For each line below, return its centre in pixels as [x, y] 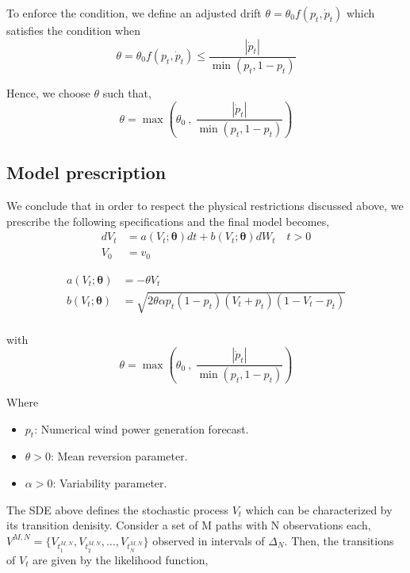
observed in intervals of [209, 540]
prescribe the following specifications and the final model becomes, [168, 221]
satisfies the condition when [74, 30]
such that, [127, 93]
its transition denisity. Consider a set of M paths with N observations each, [189, 525]
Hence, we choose [48, 93]
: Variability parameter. [110, 483]
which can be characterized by [319, 509]
